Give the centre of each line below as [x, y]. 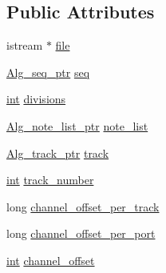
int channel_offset [51, 260]
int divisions [36, 99]
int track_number [50, 180]
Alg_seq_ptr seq [48, 72]
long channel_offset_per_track [83, 206]
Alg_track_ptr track [58, 153]
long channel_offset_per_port [81, 233]
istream [25, 45]
